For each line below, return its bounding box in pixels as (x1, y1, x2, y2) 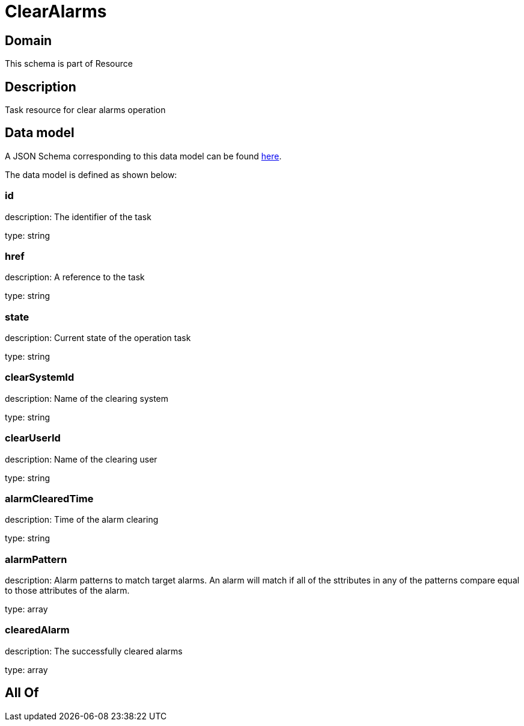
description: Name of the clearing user (5, 454, 157, 464)
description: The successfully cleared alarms (5, 645, 183, 656)
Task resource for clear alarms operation (5, 105, 166, 115)
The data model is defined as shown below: (5, 169, 177, 180)
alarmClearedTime (5, 492, 94, 505)
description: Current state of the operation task (5, 333, 191, 343)
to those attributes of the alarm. (5, 585, 130, 596)
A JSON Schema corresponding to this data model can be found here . (5, 150, 282, 161)
